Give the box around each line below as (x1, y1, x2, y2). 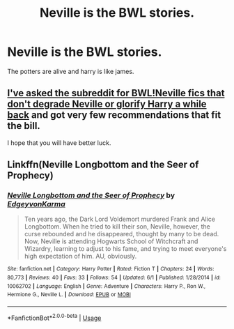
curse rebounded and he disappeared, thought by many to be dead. (24, 230, 219, 238)
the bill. (7, 120, 40, 132)
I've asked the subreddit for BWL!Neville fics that (7, 87, 225, 99)
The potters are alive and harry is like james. (7, 67, 134, 75)
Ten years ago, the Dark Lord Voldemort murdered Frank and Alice (24, 215, 216, 224)
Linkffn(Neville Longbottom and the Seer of (7, 159, 199, 171)
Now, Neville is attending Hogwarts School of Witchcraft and (24, 237, 198, 245)
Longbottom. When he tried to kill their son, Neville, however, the (24, 222, 210, 231)
